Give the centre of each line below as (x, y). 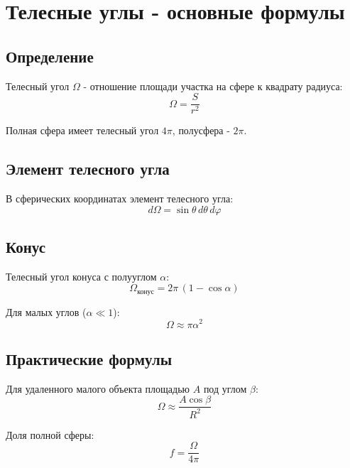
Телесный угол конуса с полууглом (81, 276)
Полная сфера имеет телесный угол (82, 130)
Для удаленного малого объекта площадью (98, 388)
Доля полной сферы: (50, 434)
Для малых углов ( (46, 311)
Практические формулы (89, 358)
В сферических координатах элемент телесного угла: (120, 198)
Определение (50, 56)
